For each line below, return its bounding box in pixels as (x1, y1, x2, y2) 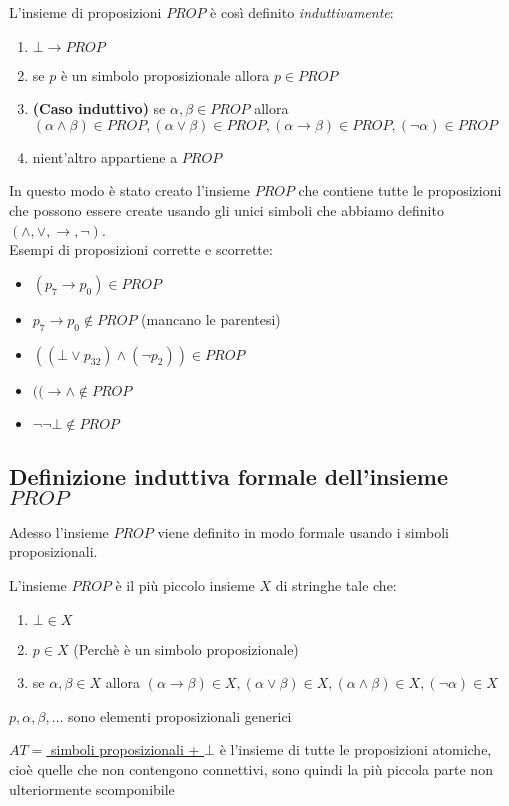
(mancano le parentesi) (141, 308, 281, 329)
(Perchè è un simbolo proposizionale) (73, 638, 299, 659)
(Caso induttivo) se (32, 98, 166, 119)
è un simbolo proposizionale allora (60, 64, 270, 85)
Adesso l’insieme (9, 521, 109, 542)
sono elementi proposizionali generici (68, 705, 292, 726)
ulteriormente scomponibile (9, 778, 175, 799)
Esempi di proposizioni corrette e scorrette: (9, 239, 273, 260)
